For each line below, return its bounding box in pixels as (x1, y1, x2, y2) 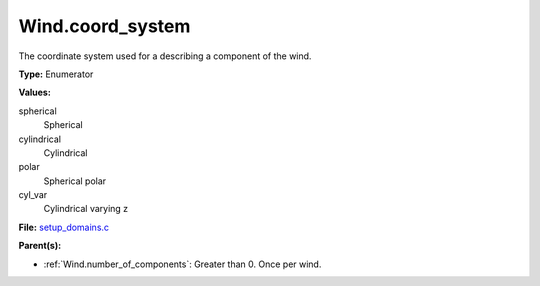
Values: (18, 86, 52, 99)
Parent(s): (18, 240, 62, 252)
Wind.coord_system (18, 15, 191, 37)
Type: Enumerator (18, 68, 94, 80)
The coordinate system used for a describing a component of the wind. (18, 50, 312, 62)
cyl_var (18, 189, 48, 201)
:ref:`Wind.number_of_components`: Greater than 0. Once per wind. (43, 258, 322, 270)
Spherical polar (43, 175, 107, 187)
